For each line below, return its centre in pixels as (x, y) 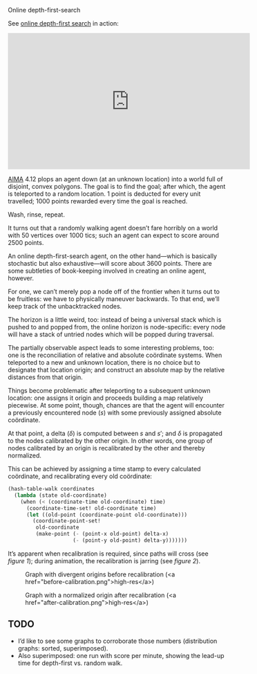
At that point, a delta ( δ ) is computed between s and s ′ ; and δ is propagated (115, 433)
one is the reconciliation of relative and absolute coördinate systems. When (115, 355)
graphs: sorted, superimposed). (63, 648)
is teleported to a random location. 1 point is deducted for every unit (104, 194)
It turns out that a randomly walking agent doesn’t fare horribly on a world (113, 228)
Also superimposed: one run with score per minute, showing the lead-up (121, 655)
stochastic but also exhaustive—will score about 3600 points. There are (110, 263)
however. (21, 278)
